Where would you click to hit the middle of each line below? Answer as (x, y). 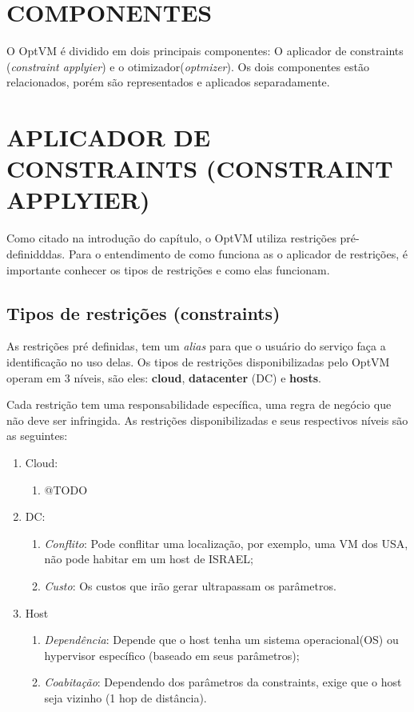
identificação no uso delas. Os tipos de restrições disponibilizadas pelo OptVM (198, 361)
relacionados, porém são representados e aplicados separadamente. (168, 82)
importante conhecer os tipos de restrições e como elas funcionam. (168, 269)
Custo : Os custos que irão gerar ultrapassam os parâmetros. (190, 585)
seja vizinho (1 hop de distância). (125, 697)
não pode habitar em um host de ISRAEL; (149, 559)
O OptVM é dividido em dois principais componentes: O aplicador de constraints (205, 51)
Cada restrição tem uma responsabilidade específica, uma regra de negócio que (199, 404)
